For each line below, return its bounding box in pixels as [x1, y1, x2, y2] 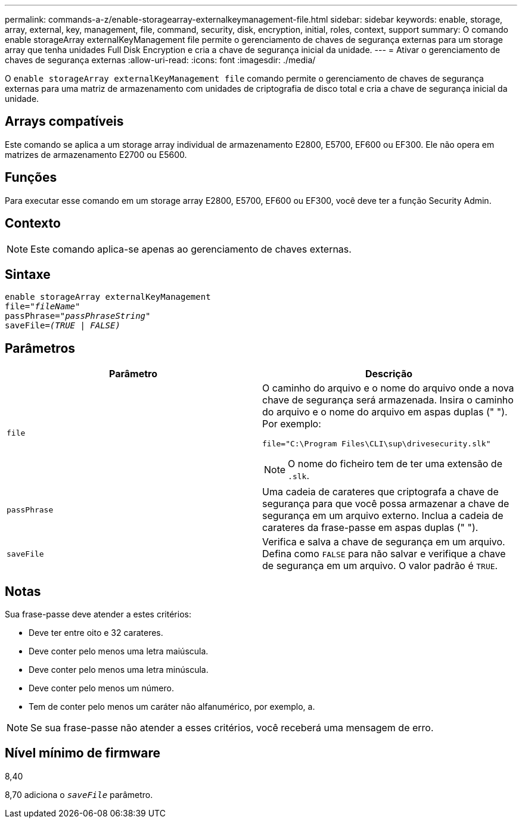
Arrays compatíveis [5, 114, 124, 129]
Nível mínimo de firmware [5, 746, 161, 761]
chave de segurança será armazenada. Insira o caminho [262, 394, 514, 406]
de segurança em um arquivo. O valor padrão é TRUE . [262, 560, 498, 572]
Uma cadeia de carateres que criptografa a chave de [262, 486, 499, 498]
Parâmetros [5, 340, 76, 356]
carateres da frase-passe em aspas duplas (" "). [262, 521, 479, 534]
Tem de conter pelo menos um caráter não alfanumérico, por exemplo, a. [29, 701, 315, 712]
